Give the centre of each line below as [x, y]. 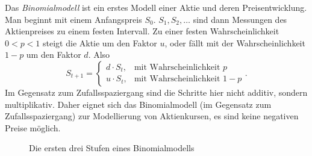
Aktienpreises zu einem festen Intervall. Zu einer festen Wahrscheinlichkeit [142, 31]
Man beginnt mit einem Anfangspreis [73, 19]
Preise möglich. [33, 127]
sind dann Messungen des [240, 19]
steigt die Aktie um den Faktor [100, 42]
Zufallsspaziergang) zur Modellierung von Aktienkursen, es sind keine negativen [152, 116]
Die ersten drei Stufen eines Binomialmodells [112, 148]
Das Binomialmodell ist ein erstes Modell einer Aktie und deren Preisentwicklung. [156, 7]
